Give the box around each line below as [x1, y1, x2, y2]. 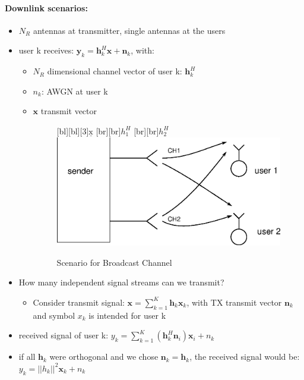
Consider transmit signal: [33, 296, 125, 308]
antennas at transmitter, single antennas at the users [33, 24, 226, 36]
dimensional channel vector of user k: [47, 65, 182, 77]
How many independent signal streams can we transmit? [18, 276, 224, 288]
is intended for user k [88, 309, 166, 321]
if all [18, 350, 36, 363]
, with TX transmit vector [186, 296, 282, 308]
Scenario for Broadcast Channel [56, 256, 172, 268]
